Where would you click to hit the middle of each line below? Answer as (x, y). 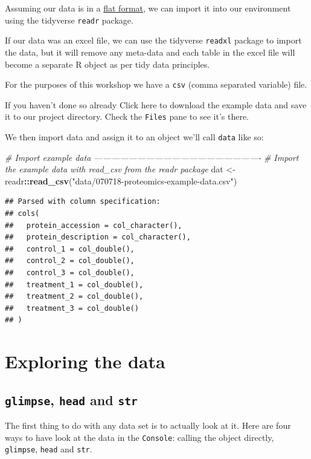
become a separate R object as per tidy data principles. (107, 64)
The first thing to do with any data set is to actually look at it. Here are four (148, 425)
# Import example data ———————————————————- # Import (152, 157)
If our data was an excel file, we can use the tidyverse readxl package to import (153, 40)
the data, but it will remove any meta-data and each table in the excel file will (150, 52)
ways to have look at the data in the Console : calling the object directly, (139, 437)
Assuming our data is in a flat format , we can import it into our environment (148, 8)
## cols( (22, 214)
